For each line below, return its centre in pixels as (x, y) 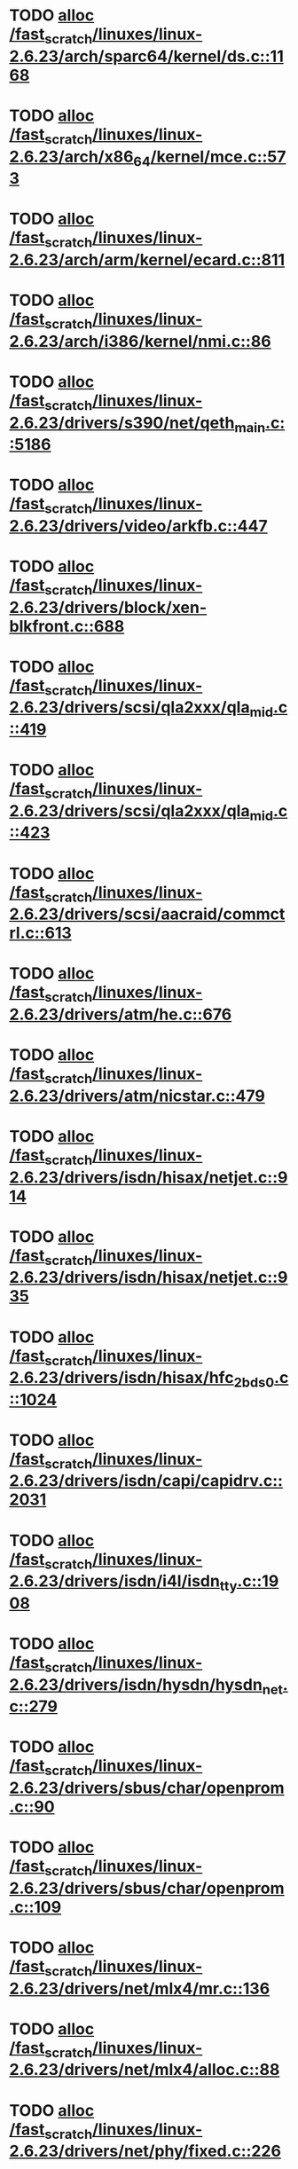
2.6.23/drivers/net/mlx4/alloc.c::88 (145, 2070)
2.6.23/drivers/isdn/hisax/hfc (122, 1378)
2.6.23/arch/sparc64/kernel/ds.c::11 (146, 56)
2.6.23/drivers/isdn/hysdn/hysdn (136, 1684)
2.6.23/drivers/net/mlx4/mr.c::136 (140, 1988)
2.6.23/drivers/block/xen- (108, 607)
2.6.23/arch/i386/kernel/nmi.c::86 (141, 341)
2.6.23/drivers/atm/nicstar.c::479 (137, 1096)
